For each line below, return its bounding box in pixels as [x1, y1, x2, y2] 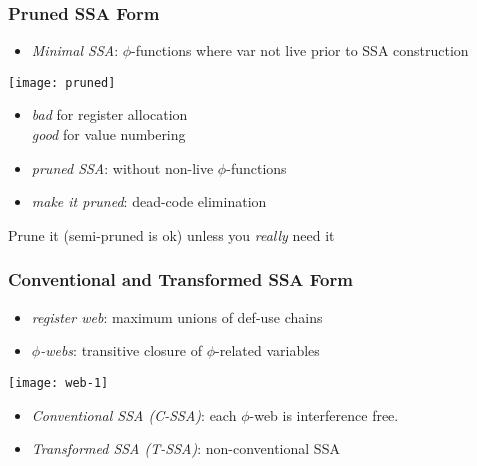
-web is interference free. [249, 404, 399, 425]
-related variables [215, 340, 320, 361]
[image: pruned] [8, 75, 116, 90]
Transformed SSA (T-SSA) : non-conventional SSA [31, 438, 340, 459]
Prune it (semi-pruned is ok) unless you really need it [8, 224, 335, 245]
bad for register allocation [31, 104, 188, 125]
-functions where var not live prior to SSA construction [131, 40, 469, 61]
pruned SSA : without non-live [31, 157, 214, 178]
